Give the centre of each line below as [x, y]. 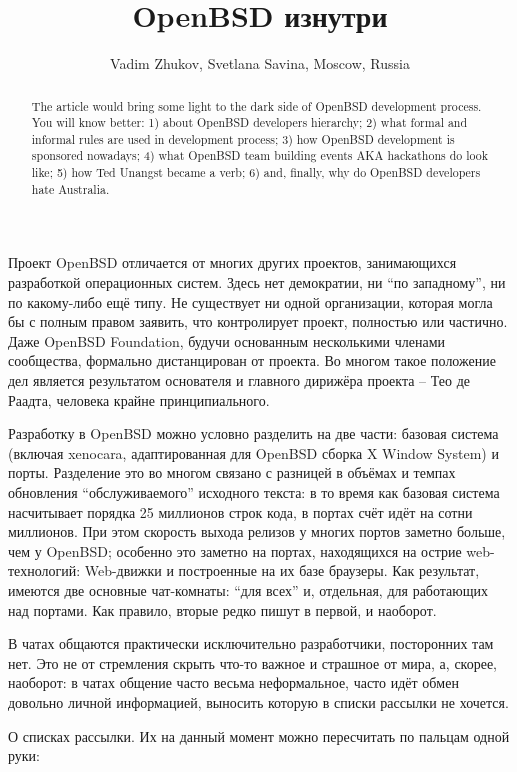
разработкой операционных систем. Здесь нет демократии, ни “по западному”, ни [257, 282]
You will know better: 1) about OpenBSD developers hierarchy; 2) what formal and [249, 122]
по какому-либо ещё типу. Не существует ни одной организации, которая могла [250, 301]
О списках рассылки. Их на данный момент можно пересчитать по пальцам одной [259, 735]
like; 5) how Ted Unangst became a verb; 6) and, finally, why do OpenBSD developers [256, 172]
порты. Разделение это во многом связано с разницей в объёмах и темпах [232, 472]
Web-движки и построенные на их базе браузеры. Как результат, [282, 570]
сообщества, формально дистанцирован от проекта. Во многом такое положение [252, 360]
